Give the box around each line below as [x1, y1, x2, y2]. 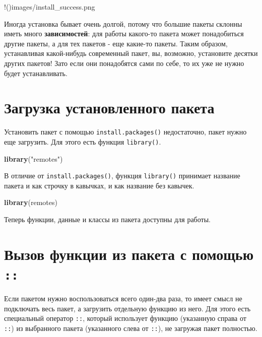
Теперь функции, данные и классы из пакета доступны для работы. [4, 214, 211, 225]
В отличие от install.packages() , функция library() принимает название [4, 170, 240, 181]
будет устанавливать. [4, 68, 68, 78]
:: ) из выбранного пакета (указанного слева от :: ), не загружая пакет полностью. [4, 322, 257, 333]
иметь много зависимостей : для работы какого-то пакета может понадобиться [4, 28, 244, 39]
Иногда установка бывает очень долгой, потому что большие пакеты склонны [4, 18, 242, 29]
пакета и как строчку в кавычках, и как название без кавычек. [4, 180, 194, 190]
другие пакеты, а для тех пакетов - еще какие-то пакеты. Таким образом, [4, 38, 228, 48]
